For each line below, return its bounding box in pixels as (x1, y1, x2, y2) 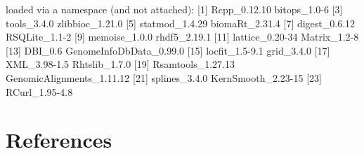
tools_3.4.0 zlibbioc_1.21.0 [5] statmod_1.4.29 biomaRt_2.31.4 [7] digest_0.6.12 (6, 15, 356, 30)
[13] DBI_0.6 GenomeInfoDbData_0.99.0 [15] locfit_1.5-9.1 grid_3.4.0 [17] (6, 43, 330, 57)
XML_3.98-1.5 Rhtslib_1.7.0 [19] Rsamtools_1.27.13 (6, 57, 235, 71)
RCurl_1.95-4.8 (6, 84, 73, 99)
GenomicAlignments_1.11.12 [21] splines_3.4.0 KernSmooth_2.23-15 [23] (6, 70, 322, 85)
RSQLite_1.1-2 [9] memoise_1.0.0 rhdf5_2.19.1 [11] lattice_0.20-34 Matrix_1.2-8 (6, 29, 359, 44)
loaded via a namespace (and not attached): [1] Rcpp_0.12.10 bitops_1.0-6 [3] (6, 2, 343, 16)
